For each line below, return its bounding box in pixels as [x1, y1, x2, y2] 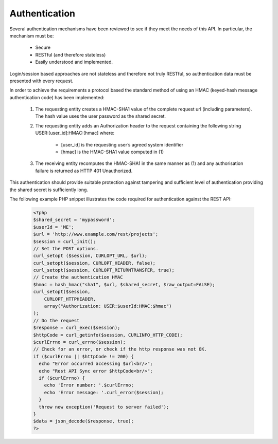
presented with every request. [9, 78, 74, 84]
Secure [35, 44, 51, 51]
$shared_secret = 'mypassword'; [33, 217, 115, 223]
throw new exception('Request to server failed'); [39, 404, 169, 410]
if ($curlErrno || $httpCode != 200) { [33, 354, 134, 359]
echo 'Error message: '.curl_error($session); [44, 390, 164, 395]
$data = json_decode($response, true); [33, 418, 134, 424]
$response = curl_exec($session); [33, 325, 120, 331]
